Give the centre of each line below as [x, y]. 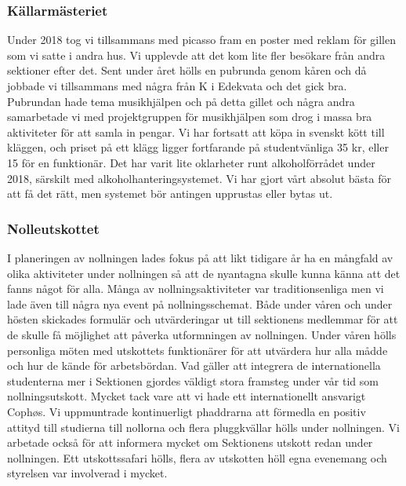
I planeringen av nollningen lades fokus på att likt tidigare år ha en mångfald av [200, 257]
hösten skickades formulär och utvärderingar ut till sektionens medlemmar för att [203, 319]
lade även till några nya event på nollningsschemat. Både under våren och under [200, 303]
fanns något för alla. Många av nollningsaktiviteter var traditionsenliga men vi [196, 289]
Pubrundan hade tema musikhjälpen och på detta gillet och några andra [181, 101]
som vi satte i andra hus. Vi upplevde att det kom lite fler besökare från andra [196, 55]
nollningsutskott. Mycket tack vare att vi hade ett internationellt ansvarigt [187, 396]
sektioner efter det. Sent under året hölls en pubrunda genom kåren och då [187, 70]
